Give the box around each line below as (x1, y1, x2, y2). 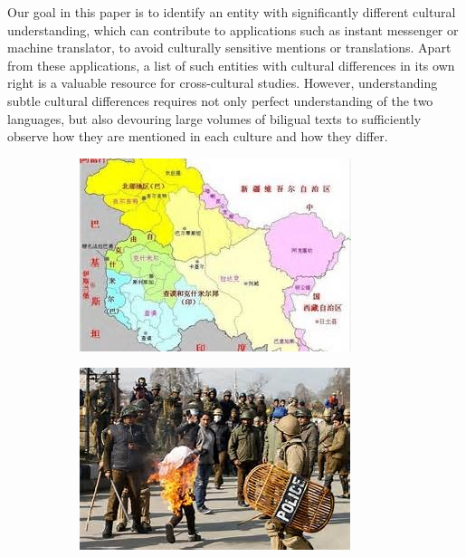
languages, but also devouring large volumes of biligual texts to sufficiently (7, 109, 422, 128)
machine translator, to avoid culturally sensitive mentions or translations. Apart (7, 38, 452, 57)
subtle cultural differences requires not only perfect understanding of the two (7, 91, 433, 110)
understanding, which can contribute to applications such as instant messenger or (7, 20, 459, 39)
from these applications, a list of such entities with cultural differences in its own (7, 55, 455, 74)
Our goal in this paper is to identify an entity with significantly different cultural (7, 3, 456, 21)
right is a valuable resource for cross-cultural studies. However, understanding (7, 73, 438, 92)
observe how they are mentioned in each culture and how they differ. (7, 127, 388, 146)
